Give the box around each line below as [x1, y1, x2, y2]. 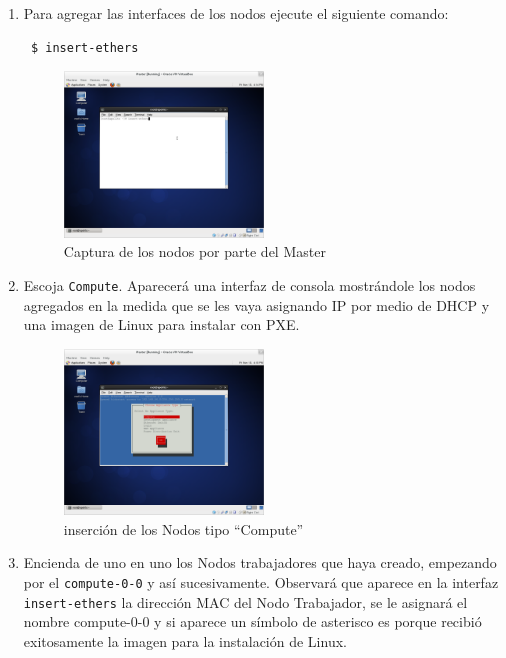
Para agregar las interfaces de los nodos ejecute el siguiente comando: [23, 3, 449, 23]
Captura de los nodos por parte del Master [63, 241, 326, 262]
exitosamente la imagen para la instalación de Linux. [23, 630, 347, 651]
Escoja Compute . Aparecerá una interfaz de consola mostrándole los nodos [23, 274, 476, 295]
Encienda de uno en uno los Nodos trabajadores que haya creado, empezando [23, 552, 497, 573]
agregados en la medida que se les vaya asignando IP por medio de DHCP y [23, 294, 490, 315]
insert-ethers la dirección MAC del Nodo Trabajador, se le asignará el [23, 591, 468, 612]
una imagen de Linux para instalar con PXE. [23, 314, 300, 335]
